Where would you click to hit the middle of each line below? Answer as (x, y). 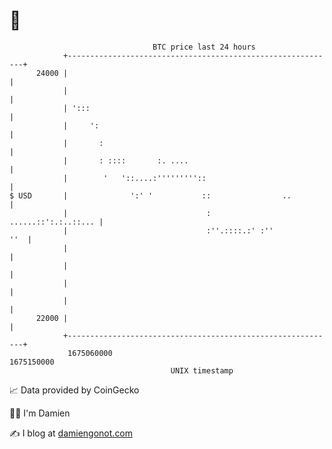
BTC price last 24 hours (204, 47)
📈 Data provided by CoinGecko (74, 390)
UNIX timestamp (202, 370)
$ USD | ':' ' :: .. (150, 195)
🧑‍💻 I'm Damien (40, 413)
